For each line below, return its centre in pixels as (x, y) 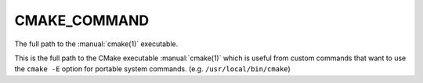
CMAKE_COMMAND (81, 20)
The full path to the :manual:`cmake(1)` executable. (96, 44)
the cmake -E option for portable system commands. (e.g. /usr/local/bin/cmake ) (153, 69)
